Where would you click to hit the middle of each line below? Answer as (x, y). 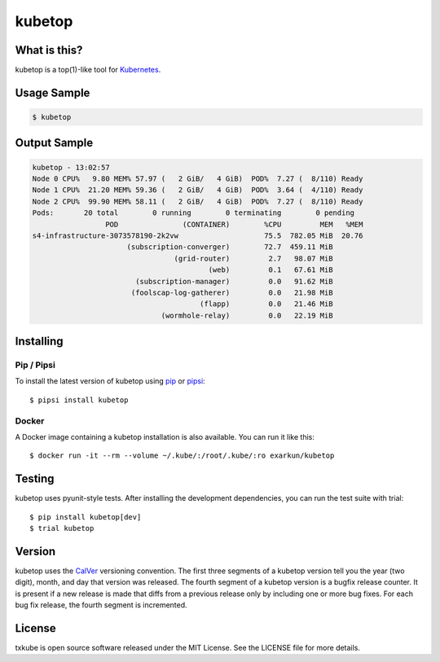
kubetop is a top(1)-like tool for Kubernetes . (88, 70)
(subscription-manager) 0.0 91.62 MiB (234, 281)
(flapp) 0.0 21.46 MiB (266, 304)
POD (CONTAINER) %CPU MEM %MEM (234, 224)
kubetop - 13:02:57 (71, 167)
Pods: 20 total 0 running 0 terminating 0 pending (193, 213)
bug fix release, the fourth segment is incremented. (101, 605)
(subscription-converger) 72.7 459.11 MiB (230, 247)
